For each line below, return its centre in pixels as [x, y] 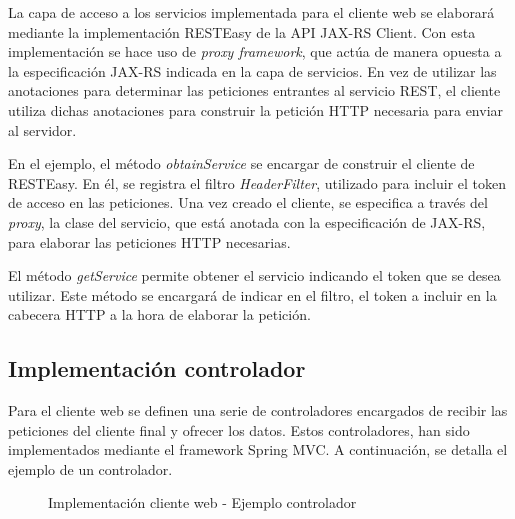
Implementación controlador [157, 368]
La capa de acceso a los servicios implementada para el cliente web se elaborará [251, 12]
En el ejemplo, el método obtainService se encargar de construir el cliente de [241, 163]
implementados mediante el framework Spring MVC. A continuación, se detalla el [258, 449]
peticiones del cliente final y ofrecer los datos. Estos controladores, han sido [239, 429]
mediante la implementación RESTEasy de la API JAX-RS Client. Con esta [242, 31]
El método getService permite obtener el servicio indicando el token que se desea [254, 275]
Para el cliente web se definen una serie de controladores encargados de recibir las [258, 410]
